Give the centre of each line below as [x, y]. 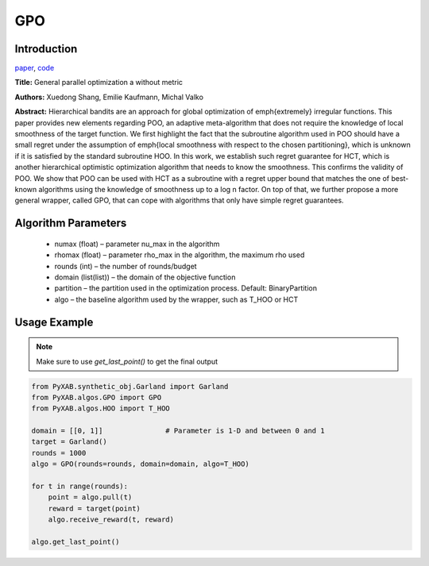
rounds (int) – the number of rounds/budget [126, 266]
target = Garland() [69, 442]
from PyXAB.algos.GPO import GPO [97, 397]
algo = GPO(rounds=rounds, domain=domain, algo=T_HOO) [140, 464]
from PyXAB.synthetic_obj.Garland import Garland [130, 386]
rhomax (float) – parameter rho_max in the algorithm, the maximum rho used [180, 255]
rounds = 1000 [59, 453]
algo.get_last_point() [75, 541]
